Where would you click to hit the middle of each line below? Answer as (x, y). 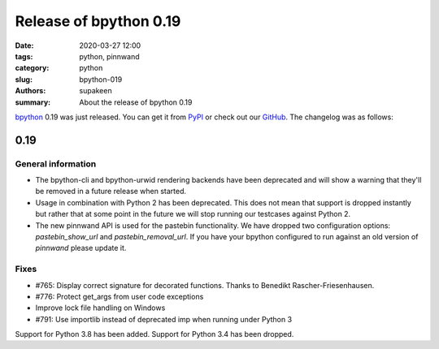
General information (56, 164)
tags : (24, 56)
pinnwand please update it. (81, 248)
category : (32, 68)
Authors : (30, 91)
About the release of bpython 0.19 (136, 102)
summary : (33, 102)
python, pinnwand (109, 56)
